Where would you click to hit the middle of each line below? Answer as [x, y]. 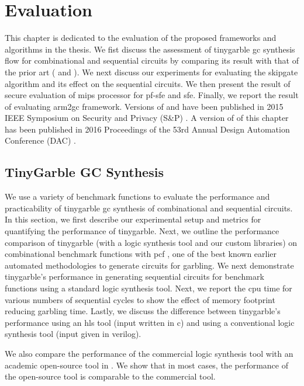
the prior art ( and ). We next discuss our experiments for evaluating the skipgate [151, 72]
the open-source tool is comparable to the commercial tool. [110, 376]
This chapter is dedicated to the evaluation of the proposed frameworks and [141, 38]
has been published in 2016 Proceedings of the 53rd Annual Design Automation [147, 129]
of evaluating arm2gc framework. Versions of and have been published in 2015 [144, 106]
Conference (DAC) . [40, 140]
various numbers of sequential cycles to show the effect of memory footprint [140, 299]
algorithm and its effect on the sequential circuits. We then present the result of [148, 83]
